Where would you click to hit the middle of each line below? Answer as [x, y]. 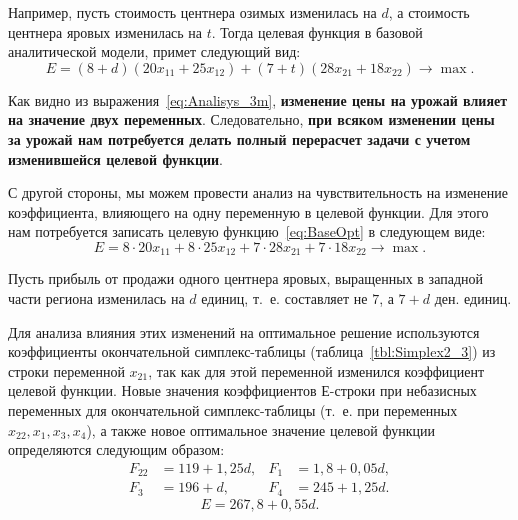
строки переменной [66, 370]
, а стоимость [429, 12]
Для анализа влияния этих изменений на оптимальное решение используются [244, 331]
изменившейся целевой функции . [116, 158]
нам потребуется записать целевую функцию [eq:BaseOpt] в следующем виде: [247, 231]
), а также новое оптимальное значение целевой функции [260, 429]
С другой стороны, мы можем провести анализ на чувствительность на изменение [258, 192]
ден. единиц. [473, 297]
